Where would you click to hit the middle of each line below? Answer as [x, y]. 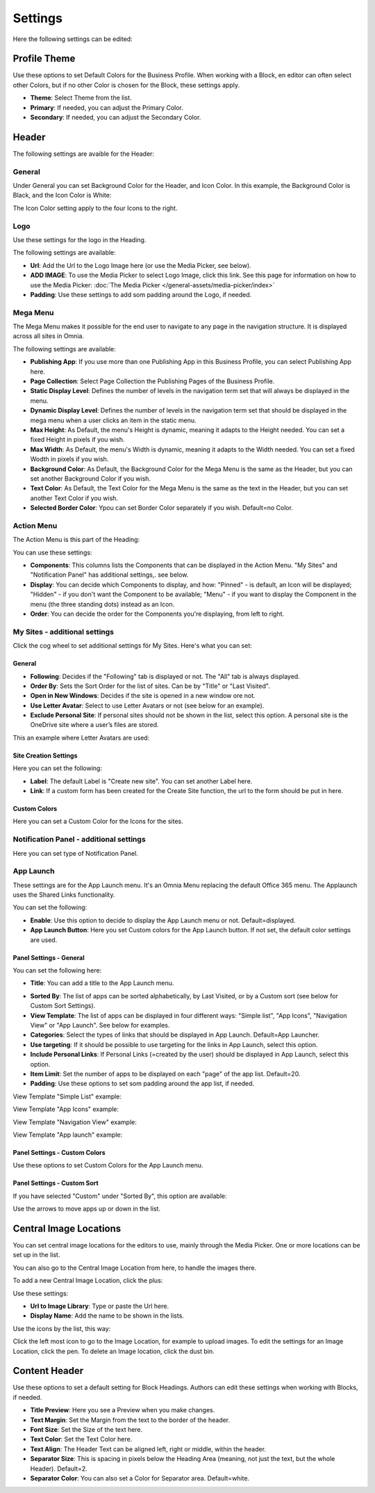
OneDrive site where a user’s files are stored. [94, 725]
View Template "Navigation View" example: [75, 1122]
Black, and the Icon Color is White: [62, 195]
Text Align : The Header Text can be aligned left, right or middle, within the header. [148, 1449]
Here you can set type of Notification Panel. [75, 853]
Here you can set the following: [57, 768]
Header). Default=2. [59, 1469]
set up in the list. [36, 1255]
